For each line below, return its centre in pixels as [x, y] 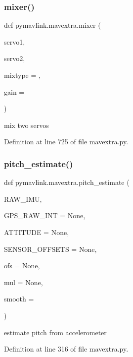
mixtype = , [22, 75]
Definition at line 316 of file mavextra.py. [66, 349]
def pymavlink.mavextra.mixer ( [52, 25]
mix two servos [26, 125]
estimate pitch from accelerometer [55, 332]
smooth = [19, 299]
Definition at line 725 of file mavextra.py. [66, 142]
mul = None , [23, 282]
